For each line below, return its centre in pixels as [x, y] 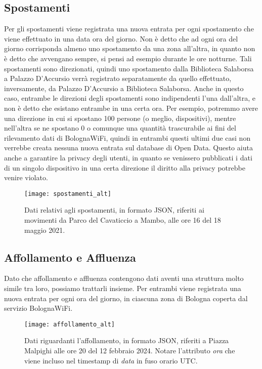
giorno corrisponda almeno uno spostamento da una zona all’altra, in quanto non [130, 48]
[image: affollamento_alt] [70, 324]
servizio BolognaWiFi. [38, 308]
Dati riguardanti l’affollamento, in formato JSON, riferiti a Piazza [127, 340]
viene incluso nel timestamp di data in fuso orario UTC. [111, 360]
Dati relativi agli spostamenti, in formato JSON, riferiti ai [114, 210]
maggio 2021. [45, 230]
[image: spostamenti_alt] [68, 194]
